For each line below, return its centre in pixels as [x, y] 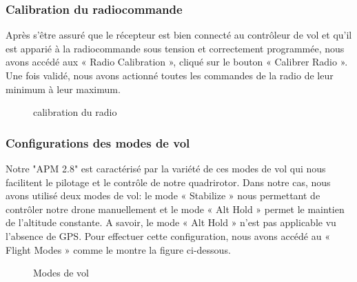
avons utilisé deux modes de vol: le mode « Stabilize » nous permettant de [163, 195]
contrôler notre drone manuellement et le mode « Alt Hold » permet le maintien [175, 209]
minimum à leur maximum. [63, 89]
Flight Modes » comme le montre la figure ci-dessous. [118, 249]
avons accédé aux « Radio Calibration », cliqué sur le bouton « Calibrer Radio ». [177, 62]
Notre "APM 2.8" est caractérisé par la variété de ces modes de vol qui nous [166, 168]
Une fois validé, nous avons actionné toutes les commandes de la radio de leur [170, 75]
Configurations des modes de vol [98, 142]
